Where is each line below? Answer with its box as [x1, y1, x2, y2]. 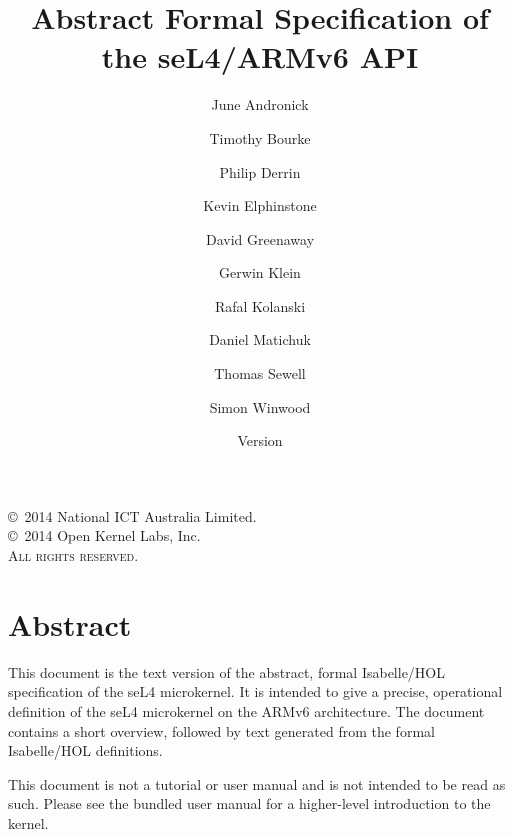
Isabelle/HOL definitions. [8, 740, 163, 761]
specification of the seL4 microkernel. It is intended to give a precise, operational [8, 681, 503, 702]
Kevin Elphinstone [203, 195, 317, 216]
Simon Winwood [209, 396, 311, 417]
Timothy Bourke [209, 127, 311, 148]
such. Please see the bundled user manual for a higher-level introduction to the [8, 793, 491, 814]
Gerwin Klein [219, 262, 301, 283]
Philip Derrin [219, 161, 301, 182]
